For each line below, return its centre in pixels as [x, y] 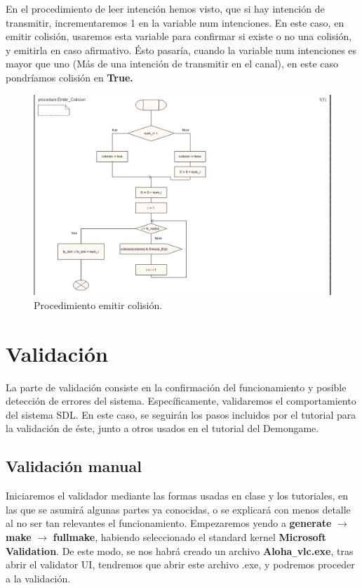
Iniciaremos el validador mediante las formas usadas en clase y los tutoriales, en [177, 496]
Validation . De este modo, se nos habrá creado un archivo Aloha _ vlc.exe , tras [180, 550]
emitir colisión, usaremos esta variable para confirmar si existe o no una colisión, [179, 36]
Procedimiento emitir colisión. [98, 305]
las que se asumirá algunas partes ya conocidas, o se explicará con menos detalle [178, 509]
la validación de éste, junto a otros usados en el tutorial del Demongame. [162, 428]
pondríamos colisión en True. [69, 77]
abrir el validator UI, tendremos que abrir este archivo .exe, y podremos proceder [180, 564]
